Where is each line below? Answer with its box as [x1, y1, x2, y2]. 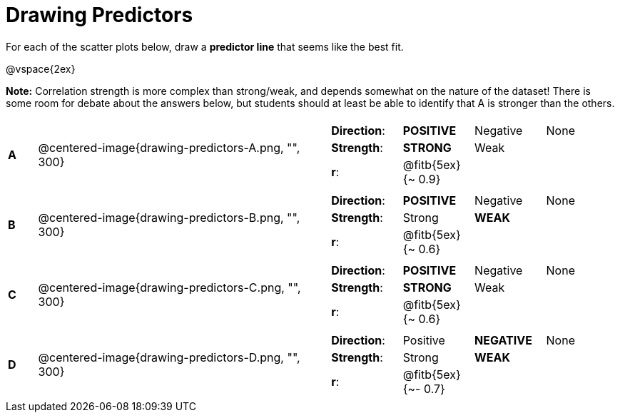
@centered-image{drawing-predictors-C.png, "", [38, 280, 301, 295]
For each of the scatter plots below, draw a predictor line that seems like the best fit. [6, 40, 404, 53]
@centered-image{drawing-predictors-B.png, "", [38, 210, 300, 225]
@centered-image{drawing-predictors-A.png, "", [38, 140, 300, 155]
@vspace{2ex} [6, 62, 76, 75]
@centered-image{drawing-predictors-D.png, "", [38, 350, 300, 365]
